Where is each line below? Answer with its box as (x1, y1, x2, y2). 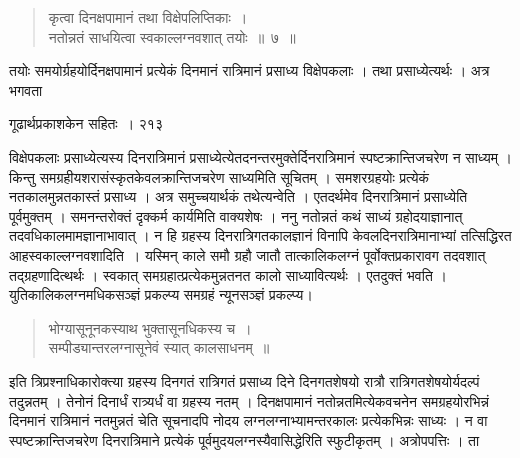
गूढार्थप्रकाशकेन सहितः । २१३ (9, 113, 163, 134)
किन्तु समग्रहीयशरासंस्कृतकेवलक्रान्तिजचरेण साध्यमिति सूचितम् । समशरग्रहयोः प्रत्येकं (9, 166, 430, 187)
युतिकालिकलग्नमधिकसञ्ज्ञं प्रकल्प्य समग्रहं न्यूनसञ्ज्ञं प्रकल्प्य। (9, 284, 313, 305)
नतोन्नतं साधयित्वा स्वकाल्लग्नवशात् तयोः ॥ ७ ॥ (48, 26, 296, 47)
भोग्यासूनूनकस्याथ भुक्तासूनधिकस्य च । (48, 317, 252, 338)
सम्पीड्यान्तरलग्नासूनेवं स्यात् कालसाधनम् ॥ (48, 337, 270, 358)
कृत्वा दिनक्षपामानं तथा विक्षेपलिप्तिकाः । (48, 7, 248, 27)
